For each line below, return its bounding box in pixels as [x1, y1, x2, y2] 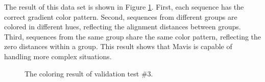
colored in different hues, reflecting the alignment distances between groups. [4, 21, 241, 32]
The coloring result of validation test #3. [25, 68, 153, 78]
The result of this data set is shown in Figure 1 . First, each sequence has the [4, 2, 244, 12]
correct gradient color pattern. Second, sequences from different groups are [4, 11, 237, 22]
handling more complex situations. [4, 51, 112, 61]
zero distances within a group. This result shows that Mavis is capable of [4, 41, 232, 52]
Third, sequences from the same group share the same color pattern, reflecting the [4, 31, 261, 42]
